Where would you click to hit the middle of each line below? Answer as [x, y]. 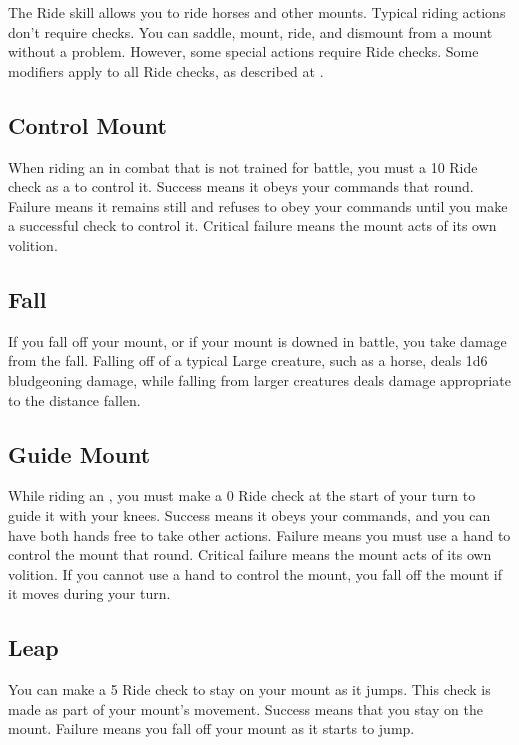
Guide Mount [79, 453]
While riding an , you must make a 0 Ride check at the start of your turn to [242, 495]
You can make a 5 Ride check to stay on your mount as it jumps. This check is [249, 689]
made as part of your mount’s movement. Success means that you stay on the [245, 708]
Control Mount [87, 124]
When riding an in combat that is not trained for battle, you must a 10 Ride [243, 166]
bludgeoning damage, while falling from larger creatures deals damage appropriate [259, 379]
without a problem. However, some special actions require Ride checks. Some [243, 51]
